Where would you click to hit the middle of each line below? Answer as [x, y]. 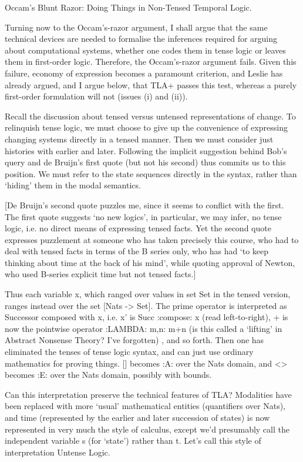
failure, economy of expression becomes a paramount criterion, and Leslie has [144, 73]
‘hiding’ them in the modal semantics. [73, 185]
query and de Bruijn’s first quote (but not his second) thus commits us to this [145, 162]
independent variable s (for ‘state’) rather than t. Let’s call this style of [133, 441]
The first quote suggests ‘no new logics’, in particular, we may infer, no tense [143, 216]
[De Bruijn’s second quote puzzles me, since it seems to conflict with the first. [144, 205]
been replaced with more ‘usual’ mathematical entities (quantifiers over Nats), [145, 406]
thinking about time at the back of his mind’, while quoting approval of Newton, [150, 262]
